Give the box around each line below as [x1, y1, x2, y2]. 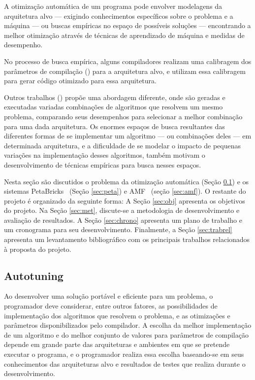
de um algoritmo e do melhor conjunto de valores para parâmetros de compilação [4, 329, 249, 340]
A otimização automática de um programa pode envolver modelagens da [4, 1, 223, 11]
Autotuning [4, 268, 64, 283]
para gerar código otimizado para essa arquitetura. [4, 75, 157, 86]
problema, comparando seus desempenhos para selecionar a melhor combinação [4, 111, 243, 121]
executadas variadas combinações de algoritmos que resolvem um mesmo [4, 102, 223, 112]
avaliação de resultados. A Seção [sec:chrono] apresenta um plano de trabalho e [4, 214, 242, 225]
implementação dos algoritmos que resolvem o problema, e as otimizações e [4, 310, 230, 320]
